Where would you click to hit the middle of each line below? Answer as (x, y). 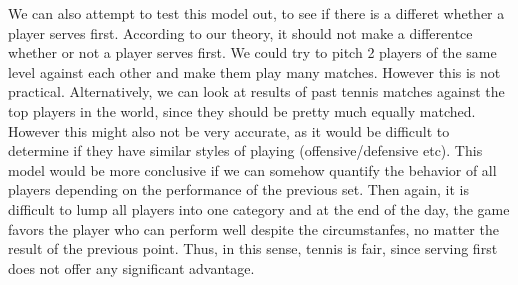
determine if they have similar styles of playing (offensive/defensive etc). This (245, 150)
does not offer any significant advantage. (131, 267)
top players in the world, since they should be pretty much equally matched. (242, 110)
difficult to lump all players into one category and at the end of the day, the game (259, 208)
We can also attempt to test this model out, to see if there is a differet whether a (256, 13)
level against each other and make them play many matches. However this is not (254, 71)
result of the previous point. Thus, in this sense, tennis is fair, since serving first (253, 248)
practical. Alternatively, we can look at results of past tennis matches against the (256, 91)
